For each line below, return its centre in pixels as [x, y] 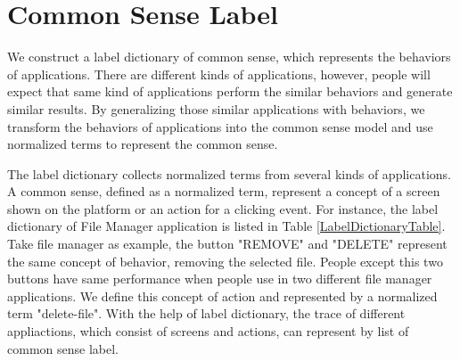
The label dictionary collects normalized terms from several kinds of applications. [229, 173]
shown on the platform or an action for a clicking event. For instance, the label [223, 208]
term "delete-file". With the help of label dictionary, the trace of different [206, 313]
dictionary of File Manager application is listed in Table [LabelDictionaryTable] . [226, 226]
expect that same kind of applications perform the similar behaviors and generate [230, 91]
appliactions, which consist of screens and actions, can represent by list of [208, 331]
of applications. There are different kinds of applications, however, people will [219, 74]
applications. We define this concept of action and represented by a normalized [222, 295]
